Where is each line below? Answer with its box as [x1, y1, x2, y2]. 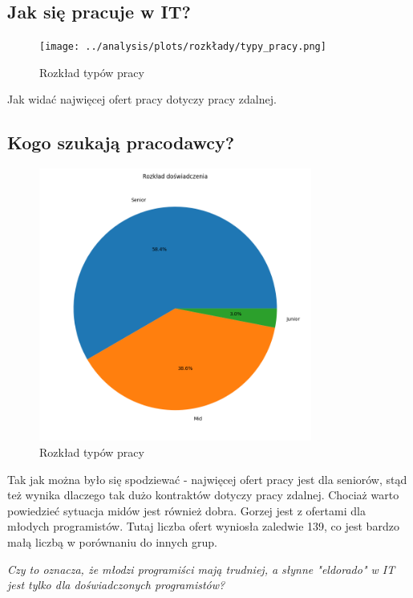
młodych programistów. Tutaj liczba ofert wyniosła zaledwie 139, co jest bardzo [7, 518, 399, 535]
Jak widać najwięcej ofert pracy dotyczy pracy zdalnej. [7, 91, 277, 108]
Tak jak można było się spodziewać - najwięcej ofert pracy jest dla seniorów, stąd [7, 470, 407, 487]
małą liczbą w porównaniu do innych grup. [7, 534, 217, 550]
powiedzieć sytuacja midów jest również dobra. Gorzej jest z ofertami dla [7, 502, 366, 519]
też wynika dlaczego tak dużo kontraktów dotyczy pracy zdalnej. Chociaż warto [7, 486, 399, 503]
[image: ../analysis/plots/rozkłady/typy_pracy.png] [39, 41, 326, 53]
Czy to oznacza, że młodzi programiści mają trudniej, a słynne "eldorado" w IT [7, 560, 395, 577]
